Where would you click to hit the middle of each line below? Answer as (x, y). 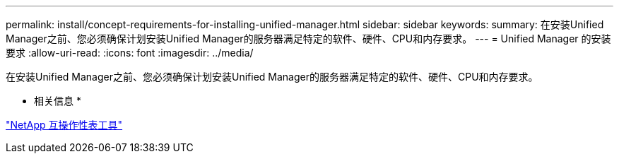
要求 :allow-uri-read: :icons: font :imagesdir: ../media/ (130, 53)
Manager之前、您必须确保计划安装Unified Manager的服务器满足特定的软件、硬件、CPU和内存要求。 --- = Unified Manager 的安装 (308, 39)
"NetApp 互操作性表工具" (64, 125)
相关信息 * (58, 101)
